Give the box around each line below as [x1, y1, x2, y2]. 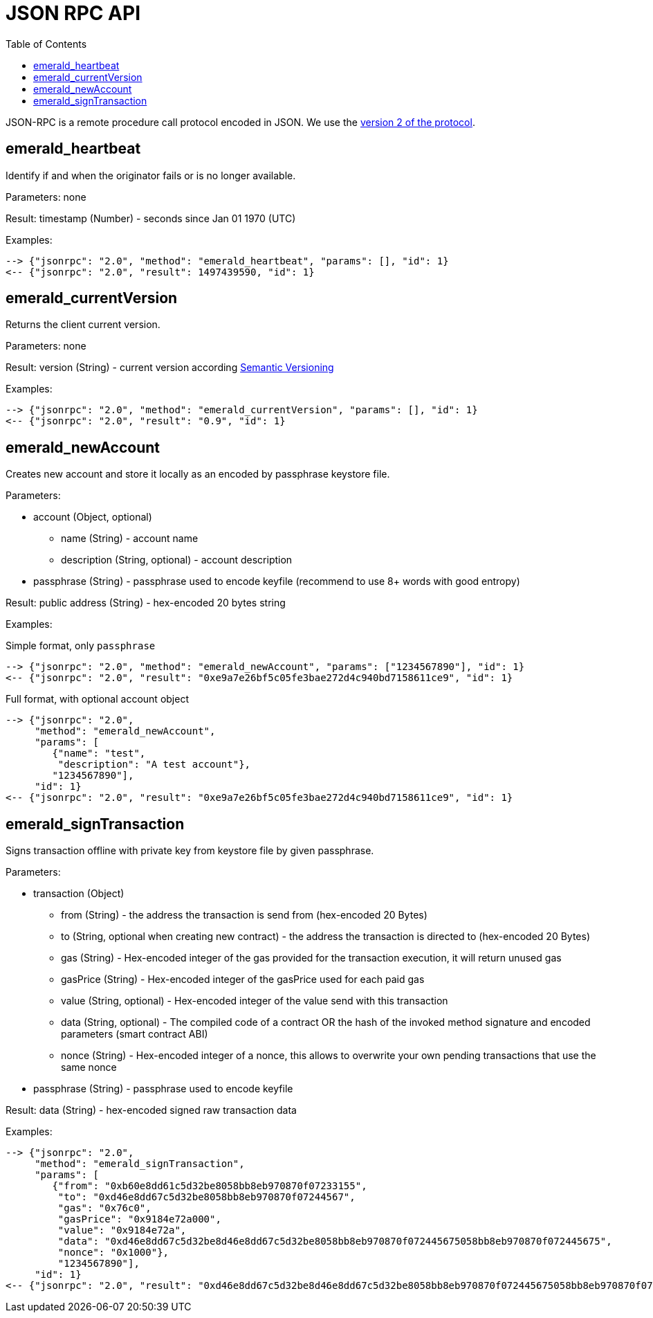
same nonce [61, 1061, 117, 1074]
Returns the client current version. [6, 318, 160, 331]
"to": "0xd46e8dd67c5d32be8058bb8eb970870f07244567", [57, 1191, 356, 1203]
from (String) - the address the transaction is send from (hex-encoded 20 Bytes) [61, 909, 427, 921]
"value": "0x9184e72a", [57, 1225, 187, 1236]
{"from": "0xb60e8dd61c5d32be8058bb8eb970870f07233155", [52, 1180, 367, 1192]
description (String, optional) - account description [61, 554, 293, 566]
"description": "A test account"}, [57, 759, 251, 770]
